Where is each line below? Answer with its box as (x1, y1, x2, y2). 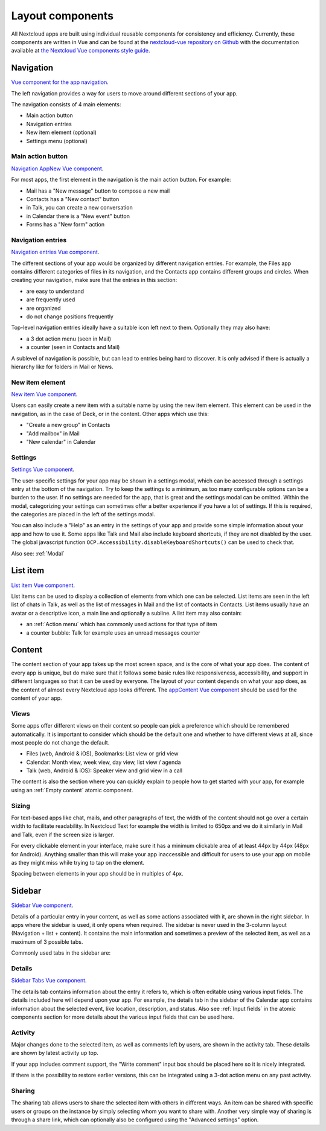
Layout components (11, 9, 114, 22)
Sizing (11, 801, 30, 810)
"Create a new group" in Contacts (26, 421, 110, 429)
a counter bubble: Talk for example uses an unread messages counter (26, 629, 200, 636)
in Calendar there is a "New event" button (26, 212, 130, 220)
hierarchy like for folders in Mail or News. (11, 363, 114, 370)
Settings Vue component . (11, 466, 75, 473)
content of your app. (11, 694, 63, 702)
